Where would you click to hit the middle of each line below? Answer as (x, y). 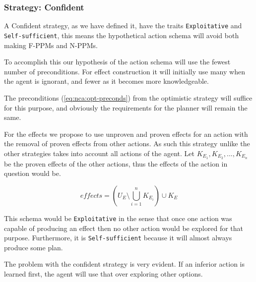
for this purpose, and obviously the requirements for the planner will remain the (126, 107)
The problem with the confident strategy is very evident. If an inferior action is (124, 264)
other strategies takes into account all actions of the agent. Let (99, 153)
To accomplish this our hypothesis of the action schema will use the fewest (117, 62)
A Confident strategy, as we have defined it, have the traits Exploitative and (123, 26)
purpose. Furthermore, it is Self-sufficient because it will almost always (118, 238)
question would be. (32, 173)
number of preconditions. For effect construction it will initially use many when (125, 71)
